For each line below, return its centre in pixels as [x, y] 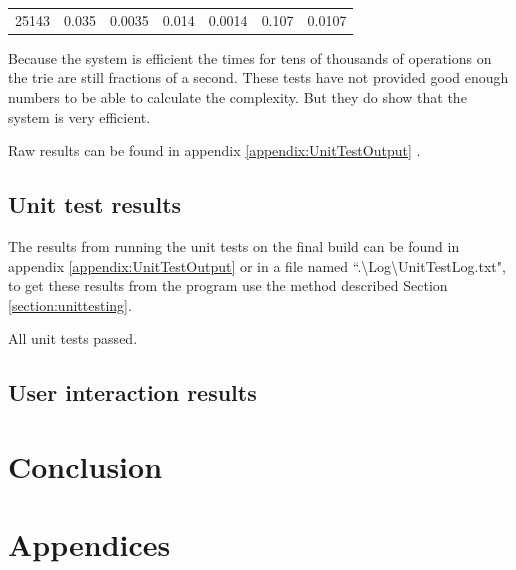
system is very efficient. [79, 116]
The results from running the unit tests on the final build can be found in [234, 246]
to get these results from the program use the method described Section [228, 285]
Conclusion [85, 465]
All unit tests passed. [73, 338]
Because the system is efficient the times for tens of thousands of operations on [250, 57]
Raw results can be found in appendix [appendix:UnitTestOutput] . [214, 150]
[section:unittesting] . [70, 304]
